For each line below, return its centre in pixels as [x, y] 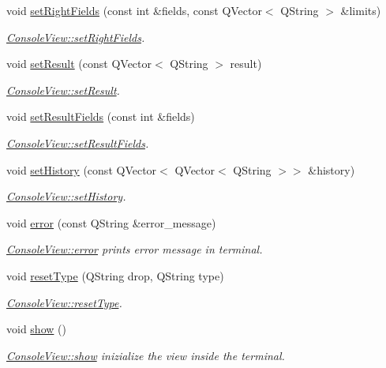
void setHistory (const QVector [82, 169]
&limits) [361, 10]
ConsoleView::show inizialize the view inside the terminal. [146, 355]
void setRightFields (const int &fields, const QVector [134, 10]
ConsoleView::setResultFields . [78, 143]
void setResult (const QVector [79, 64]
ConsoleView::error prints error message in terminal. [135, 249]
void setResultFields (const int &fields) [101, 116]
